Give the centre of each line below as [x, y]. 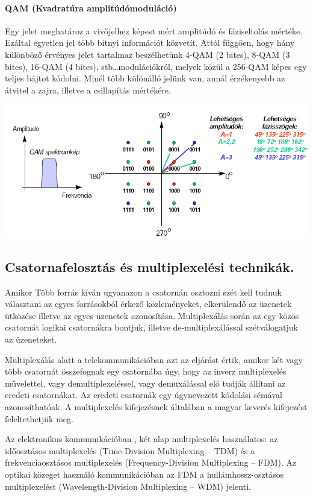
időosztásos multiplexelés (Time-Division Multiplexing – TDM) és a [130, 450]
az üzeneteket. [31, 339]
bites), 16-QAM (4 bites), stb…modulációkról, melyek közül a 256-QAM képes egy [156, 66]
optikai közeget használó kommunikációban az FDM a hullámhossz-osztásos [144, 474]
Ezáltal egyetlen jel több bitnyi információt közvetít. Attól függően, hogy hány [150, 43]
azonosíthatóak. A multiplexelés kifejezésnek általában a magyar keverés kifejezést [156, 407]
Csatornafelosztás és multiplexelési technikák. [150, 266]
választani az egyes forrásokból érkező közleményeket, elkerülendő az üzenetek [148, 304]
